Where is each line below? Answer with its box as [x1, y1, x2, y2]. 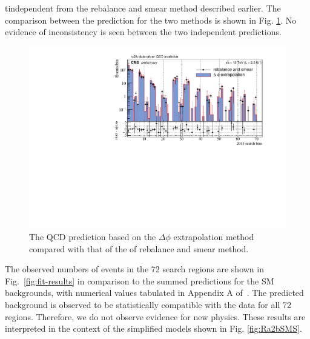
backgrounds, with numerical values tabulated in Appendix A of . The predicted [5, 286, 304, 299]
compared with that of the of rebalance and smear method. [29, 242, 249, 255]
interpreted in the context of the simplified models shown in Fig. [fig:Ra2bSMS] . [5, 322, 302, 335]
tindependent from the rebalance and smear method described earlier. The [5, 2, 281, 14]
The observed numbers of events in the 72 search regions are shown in [5, 263, 264, 275]
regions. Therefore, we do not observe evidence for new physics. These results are [5, 310, 306, 323]
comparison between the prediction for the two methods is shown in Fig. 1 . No [5, 13, 297, 26]
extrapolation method [173, 230, 254, 243]
